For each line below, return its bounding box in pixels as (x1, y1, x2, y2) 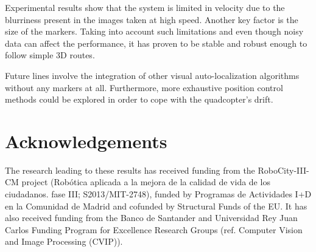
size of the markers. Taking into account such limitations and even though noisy (5, 25, 304, 38)
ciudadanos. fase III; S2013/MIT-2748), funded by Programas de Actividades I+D (5, 188, 312, 200)
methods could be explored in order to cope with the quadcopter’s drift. (5, 93, 273, 106)
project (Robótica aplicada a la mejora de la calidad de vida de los (21, 175, 270, 188)
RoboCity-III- (258, 163, 309, 176)
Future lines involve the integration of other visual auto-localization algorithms (5, 69, 300, 81)
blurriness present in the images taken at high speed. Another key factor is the (5, 13, 298, 26)
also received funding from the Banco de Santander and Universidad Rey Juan (5, 211, 298, 224)
